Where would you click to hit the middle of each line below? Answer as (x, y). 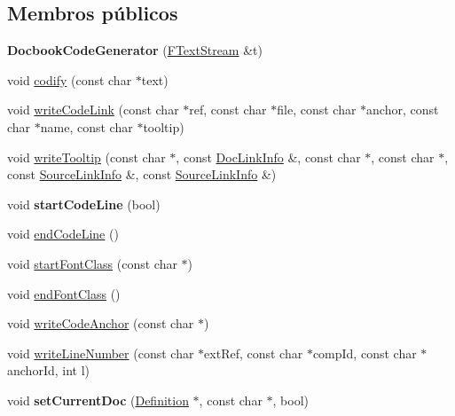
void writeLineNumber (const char (101, 353)
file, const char (317, 110)
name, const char (86, 126)
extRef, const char (254, 353)
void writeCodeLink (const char (93, 110)
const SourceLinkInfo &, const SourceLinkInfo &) (142, 174)
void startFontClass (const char (92, 263)
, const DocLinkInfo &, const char (268, 157)
